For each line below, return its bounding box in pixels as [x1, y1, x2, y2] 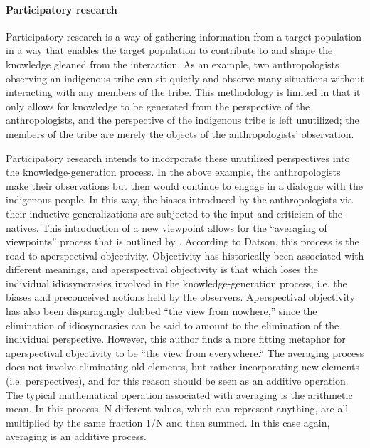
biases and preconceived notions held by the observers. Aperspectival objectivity [6, 289, 356, 304]
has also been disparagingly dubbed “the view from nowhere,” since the [6, 304, 317, 319]
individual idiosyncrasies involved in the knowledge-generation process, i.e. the [6, 275, 347, 290]
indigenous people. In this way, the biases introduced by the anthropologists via [6, 192, 353, 207]
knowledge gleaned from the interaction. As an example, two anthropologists [6, 56, 339, 71]
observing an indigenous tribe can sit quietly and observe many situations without [6, 70, 364, 85]
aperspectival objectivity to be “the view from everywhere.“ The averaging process [6, 345, 364, 360]
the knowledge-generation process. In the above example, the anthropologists [6, 164, 341, 179]
